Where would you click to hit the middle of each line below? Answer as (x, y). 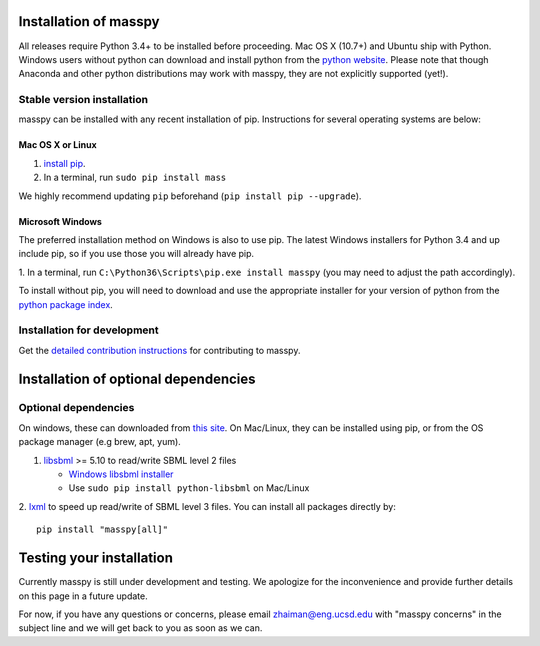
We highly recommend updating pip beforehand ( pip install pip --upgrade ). (190, 196)
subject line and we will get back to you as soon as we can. (140, 628)
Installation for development (88, 330)
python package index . (66, 304)
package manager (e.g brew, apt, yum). (100, 442)
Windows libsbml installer (121, 474)
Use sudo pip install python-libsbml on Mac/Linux (189, 488)
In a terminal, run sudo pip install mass (135, 177)
